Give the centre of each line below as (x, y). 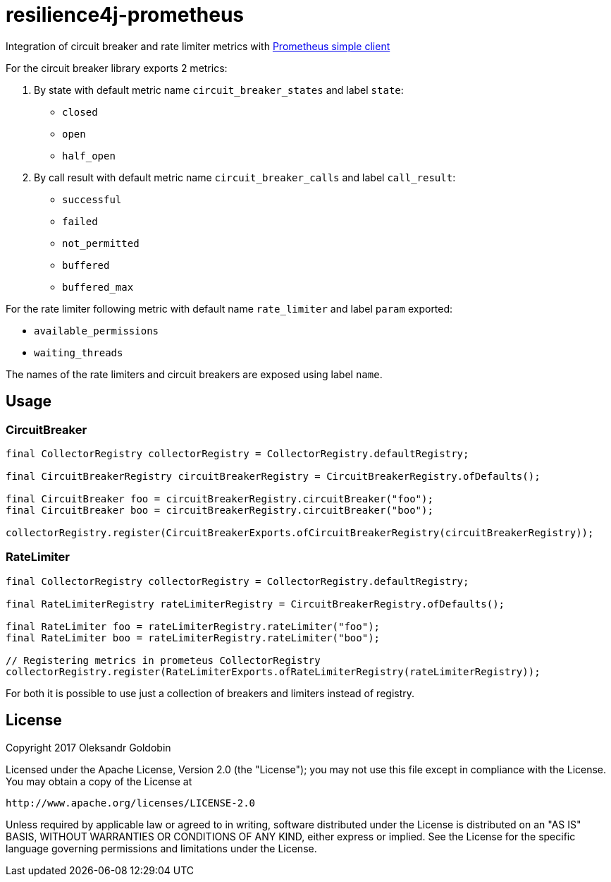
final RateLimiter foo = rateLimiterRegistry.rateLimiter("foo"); (193, 626)
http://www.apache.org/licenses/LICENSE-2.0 (131, 803)
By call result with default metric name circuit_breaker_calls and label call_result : (245, 177)
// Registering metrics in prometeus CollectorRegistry (163, 660)
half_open (89, 156)
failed (80, 221)
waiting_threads (79, 352)
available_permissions (97, 331)
